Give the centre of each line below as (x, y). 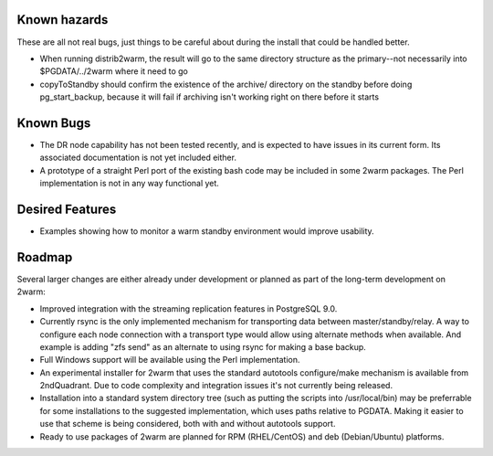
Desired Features (67, 209)
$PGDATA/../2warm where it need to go (114, 71)
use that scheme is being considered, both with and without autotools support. (188, 424)
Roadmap (45, 257)
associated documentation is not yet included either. (138, 158)
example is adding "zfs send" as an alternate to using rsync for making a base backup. (203, 346)
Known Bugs (54, 123)
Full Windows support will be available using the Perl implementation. (170, 360)
